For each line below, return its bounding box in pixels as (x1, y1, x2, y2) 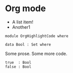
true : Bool (5, 60, 32, 65)
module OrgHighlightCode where (5, 34, 69, 38)
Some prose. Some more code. (5, 51, 67, 56)
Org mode (5, 3, 46, 14)
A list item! (12, 19, 34, 25)
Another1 (12, 24, 31, 30)
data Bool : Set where (5, 42, 51, 47)
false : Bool (5, 64, 32, 69)
